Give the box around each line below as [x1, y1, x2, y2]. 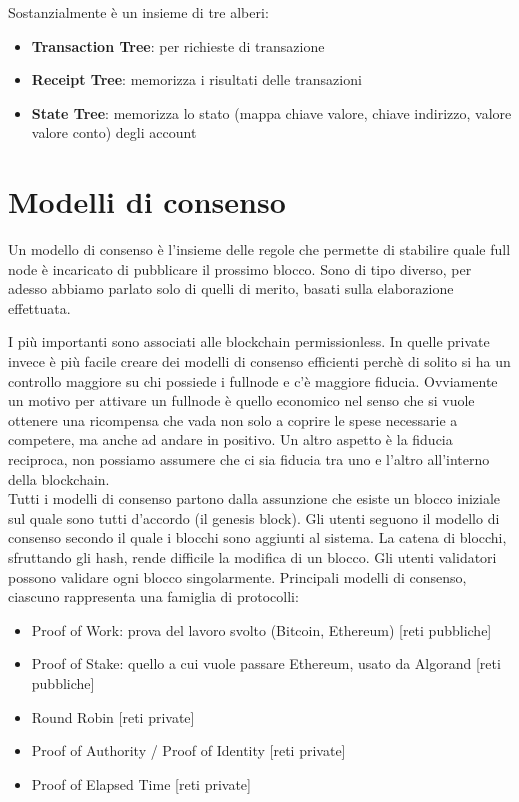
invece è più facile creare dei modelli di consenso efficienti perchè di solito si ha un [8, 351, 511, 372]
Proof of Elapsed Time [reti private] [31, 773, 251, 794]
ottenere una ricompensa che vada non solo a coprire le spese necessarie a [8, 409, 458, 430]
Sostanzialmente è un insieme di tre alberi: [8, 2, 269, 22]
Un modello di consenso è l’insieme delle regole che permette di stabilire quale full [8, 239, 511, 260]
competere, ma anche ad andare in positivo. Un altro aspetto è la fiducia [8, 429, 453, 450]
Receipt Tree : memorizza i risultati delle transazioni [31, 69, 362, 90]
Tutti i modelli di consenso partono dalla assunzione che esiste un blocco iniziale [8, 488, 501, 509]
